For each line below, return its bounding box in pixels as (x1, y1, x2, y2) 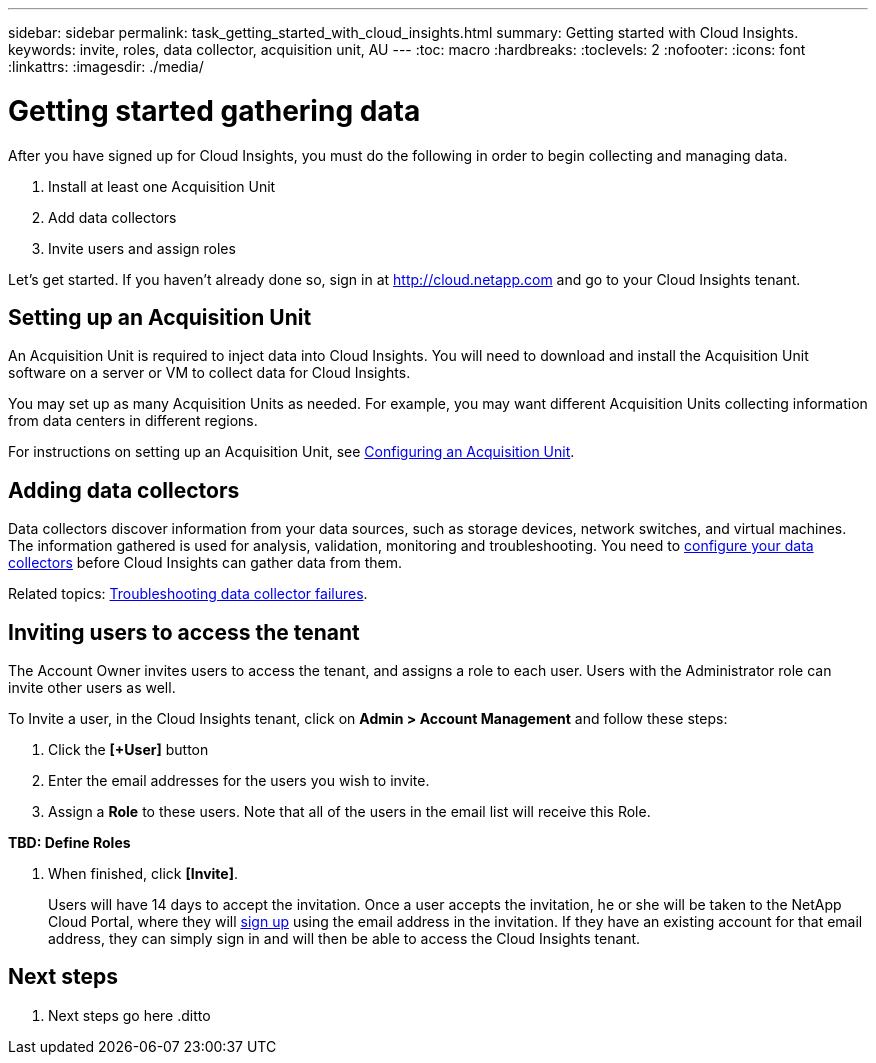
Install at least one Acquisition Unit (48, 177, 276, 195)
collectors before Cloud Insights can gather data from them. (8, 554, 402, 572)
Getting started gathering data (8, 93, 421, 128)
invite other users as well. (8, 679, 176, 697)
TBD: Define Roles (8, 834, 131, 852)
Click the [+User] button (48, 741, 209, 759)
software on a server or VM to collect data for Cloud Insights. (8, 364, 411, 382)
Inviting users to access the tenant (8, 619, 360, 645)
